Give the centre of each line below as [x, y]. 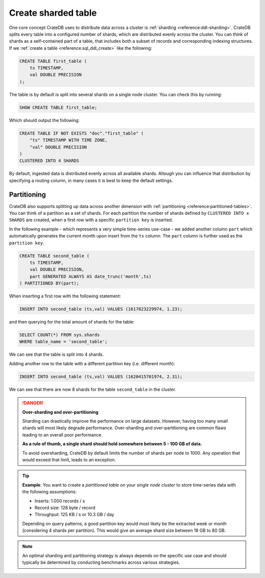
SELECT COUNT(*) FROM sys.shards [60, 335]
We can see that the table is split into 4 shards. [56, 354]
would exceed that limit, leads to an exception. [69, 460]
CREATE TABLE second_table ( [54, 256]
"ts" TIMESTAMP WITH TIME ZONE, [69, 140]
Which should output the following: [44, 120]
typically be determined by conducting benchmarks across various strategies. [101, 562]
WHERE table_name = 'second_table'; [64, 342]
